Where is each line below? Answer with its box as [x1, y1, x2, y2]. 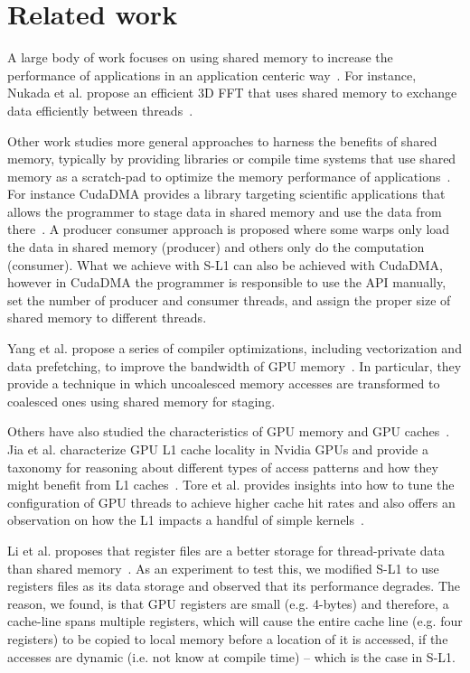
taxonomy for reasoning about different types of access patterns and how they [7, 457, 438, 476]
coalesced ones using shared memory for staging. [7, 391, 276, 410]
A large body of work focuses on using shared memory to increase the [7, 48, 393, 67]
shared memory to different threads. [7, 308, 207, 327]
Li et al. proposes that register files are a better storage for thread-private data [7, 540, 445, 559]
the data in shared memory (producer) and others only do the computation [7, 238, 425, 257]
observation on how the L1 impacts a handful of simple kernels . [7, 510, 364, 529]
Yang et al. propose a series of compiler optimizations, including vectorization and [7, 339, 462, 358]
